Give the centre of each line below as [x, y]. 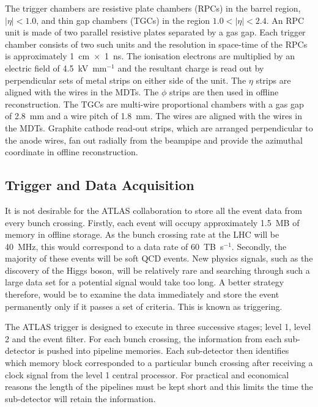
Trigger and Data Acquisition [100, 185]
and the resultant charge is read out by [191, 68]
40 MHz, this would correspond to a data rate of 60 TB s [114, 246]
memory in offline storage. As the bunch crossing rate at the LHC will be [142, 234]
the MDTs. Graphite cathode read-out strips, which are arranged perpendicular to [159, 127]
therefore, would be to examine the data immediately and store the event [142, 294]
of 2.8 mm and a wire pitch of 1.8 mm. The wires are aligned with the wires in [153, 116]
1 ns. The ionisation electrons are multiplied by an [200, 56]
